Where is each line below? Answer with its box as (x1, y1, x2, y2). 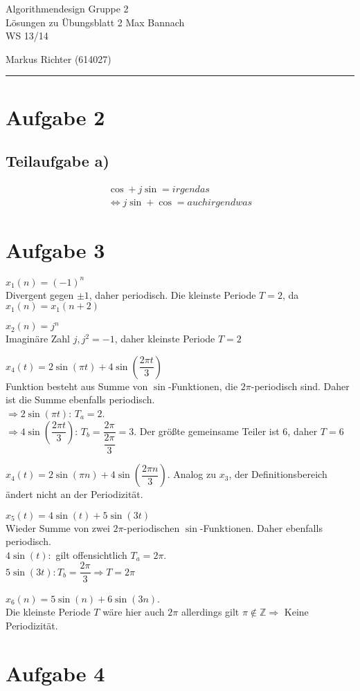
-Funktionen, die (168, 378, 238, 393)
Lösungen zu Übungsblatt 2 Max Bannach (6, 15, 185, 29)
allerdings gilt (181, 605, 240, 619)
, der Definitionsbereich (228, 467, 327, 481)
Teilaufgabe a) (6, 150, 109, 172)
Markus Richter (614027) (6, 51, 111, 66)
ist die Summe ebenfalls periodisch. (6, 392, 155, 407)
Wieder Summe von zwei (6, 520, 110, 535)
